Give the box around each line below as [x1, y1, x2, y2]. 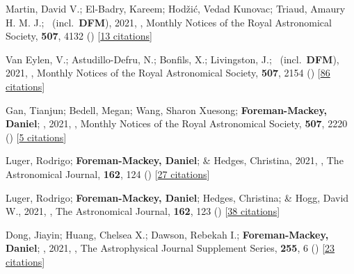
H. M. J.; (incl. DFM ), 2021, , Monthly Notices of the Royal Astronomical [6, 15, 332, 29]
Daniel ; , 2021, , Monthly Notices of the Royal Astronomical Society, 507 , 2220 [6, 116, 348, 131]
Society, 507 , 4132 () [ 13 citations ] [6, 29, 152, 43]
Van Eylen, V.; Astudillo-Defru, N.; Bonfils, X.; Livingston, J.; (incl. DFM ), [6, 51, 339, 66]
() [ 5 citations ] [6, 129, 67, 144]
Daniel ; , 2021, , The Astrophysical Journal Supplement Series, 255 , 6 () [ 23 [6, 241, 335, 255]
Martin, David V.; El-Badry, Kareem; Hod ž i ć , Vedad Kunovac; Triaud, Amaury [6, 1, 346, 15]
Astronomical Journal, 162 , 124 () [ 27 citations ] [6, 166, 210, 181]
